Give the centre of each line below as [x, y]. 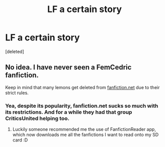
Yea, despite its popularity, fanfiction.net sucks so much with [82, 106]
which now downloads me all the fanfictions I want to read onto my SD [86, 135]
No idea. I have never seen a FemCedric [68, 67]
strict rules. [17, 93]
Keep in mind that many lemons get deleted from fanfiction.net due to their [82, 87]
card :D [20, 140]
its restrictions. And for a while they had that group [69, 112]
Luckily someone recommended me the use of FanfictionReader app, [84, 129]
